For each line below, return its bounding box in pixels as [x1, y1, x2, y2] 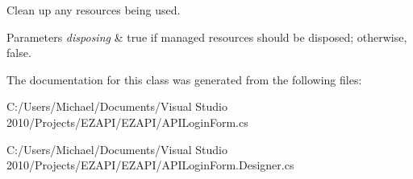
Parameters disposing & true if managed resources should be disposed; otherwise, [6, 28, 407, 45]
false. [6, 44, 31, 61]
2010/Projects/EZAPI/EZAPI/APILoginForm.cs [6, 113, 248, 130]
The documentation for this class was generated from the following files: [6, 71, 362, 87]
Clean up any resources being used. [6, 2, 181, 18]
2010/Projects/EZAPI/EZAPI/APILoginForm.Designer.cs [6, 157, 294, 173]
